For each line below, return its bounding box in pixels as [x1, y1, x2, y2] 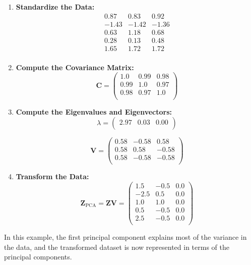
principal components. [4, 251, 72, 262]
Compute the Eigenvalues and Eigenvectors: [16, 106, 172, 117]
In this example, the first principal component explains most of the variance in [4, 232, 247, 242]
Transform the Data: [16, 171, 89, 182]
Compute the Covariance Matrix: [16, 62, 134, 72]
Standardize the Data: [16, 2, 95, 12]
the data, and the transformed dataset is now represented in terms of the [4, 241, 230, 252]
